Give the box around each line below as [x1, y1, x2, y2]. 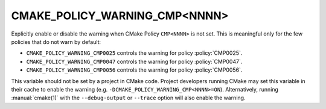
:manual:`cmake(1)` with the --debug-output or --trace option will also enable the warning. [11, 94, 246, 102]
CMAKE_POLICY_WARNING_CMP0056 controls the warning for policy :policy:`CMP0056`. [26, 66, 243, 73]
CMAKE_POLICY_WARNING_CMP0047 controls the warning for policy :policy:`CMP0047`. [26, 58, 243, 65]
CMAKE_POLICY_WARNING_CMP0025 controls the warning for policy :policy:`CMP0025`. [26, 49, 243, 57]
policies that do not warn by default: [11, 38, 101, 45]
